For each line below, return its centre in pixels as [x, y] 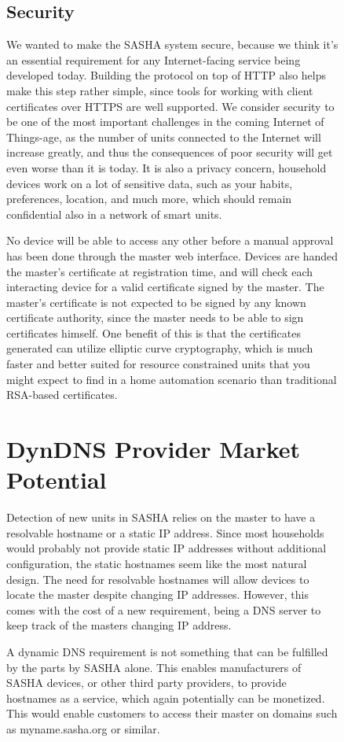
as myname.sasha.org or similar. [83, 728]
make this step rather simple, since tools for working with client [160, 90]
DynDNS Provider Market [154, 449]
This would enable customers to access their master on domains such [172, 713]
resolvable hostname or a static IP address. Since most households [165, 532]
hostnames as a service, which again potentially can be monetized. [166, 698]
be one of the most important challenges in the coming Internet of [165, 122]
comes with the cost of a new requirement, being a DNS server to [164, 609]
